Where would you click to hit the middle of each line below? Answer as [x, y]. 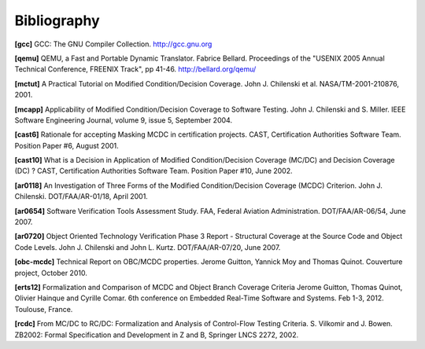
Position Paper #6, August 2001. [67, 145]
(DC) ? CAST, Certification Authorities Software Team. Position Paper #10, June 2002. [153, 171]
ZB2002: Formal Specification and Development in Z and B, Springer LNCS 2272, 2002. [157, 335]
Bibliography [57, 20]
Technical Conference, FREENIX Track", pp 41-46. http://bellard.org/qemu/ [135, 69]
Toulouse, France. [44, 309]
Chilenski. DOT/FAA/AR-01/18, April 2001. [81, 197]
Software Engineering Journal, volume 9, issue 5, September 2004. [123, 120]
